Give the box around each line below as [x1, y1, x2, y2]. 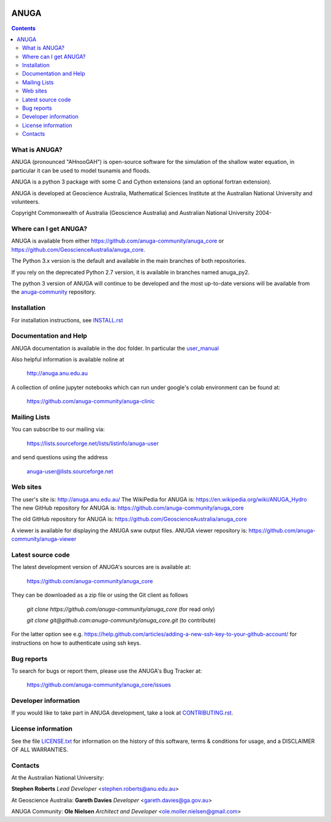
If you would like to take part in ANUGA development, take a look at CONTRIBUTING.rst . [11, 709, 234, 716]
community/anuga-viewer [11, 535, 77, 543]
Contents [11, 25, 36, 32]
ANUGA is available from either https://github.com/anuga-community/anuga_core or [11, 237, 224, 245]
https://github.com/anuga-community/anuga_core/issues [26, 681, 171, 689]
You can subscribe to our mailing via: [11, 425, 105, 433]
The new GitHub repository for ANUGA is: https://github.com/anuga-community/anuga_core [11, 504, 245, 512]
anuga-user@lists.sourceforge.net [26, 467, 113, 475]
